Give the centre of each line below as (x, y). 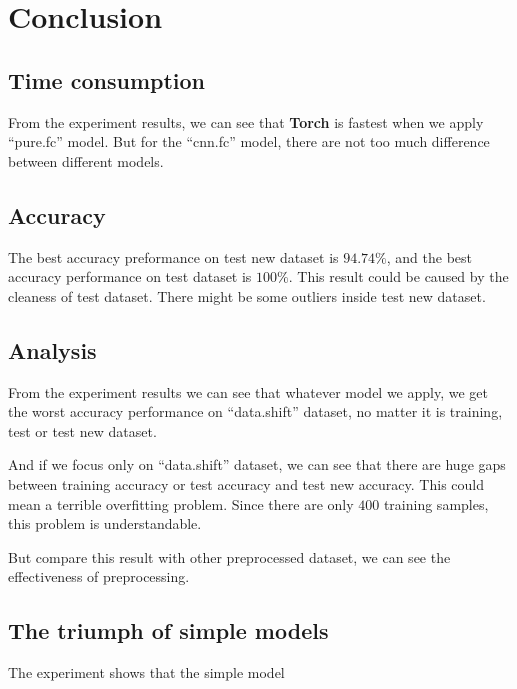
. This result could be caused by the (398, 276)
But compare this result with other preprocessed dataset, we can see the (229, 556)
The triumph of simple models (168, 630)
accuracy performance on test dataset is (130, 276)
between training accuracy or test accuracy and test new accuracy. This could (246, 483)
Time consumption (107, 79)
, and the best (429, 256)
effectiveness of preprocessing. (99, 576)
